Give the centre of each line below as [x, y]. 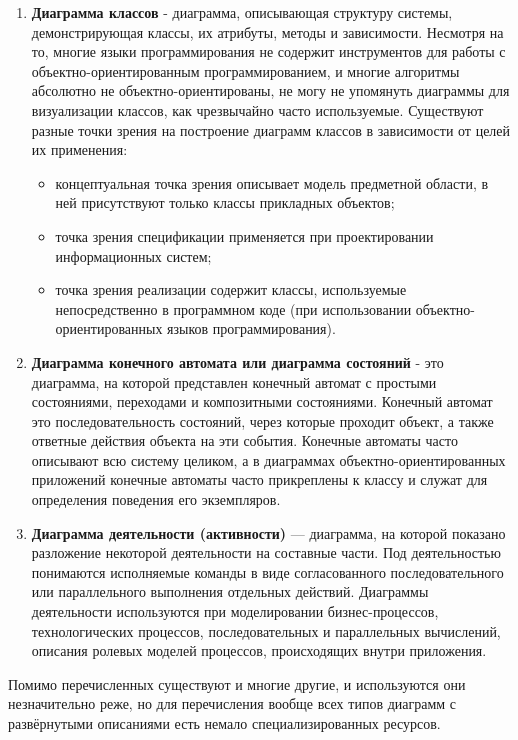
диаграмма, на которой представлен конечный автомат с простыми [234, 381]
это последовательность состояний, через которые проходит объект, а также [262, 420]
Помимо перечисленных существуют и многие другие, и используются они [237, 683]
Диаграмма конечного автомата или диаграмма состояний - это [237, 361]
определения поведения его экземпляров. [156, 499]
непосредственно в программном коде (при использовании [233, 308]
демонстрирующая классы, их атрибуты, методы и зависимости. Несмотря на [267, 31]
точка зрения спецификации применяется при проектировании [244, 235]
